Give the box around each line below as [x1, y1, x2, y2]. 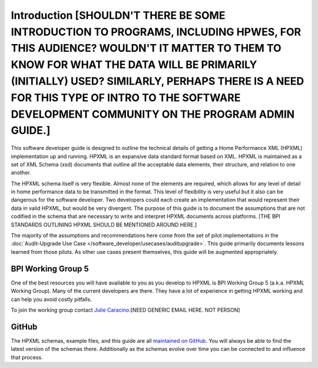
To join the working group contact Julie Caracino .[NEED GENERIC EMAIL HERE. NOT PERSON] [11, 306, 240, 313]
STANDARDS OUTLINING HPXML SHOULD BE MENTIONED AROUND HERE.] [11, 221, 197, 228]
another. [11, 169, 31, 176]
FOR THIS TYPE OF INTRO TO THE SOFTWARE [11, 91, 241, 104]
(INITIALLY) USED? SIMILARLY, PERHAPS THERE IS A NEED [11, 74, 304, 88]
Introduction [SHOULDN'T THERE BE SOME [11, 9, 226, 22]
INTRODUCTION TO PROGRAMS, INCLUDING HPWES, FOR [11, 25, 302, 38]
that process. [11, 353, 44, 361]
